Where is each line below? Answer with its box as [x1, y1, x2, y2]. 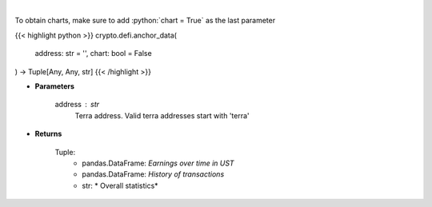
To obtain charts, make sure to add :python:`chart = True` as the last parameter [14, 16, 276, 26]
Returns [34, 129, 62, 139]
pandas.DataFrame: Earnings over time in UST [82, 158, 235, 168]
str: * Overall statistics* [82, 181, 159, 190]
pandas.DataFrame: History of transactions [82, 169, 225, 179]
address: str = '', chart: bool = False [34, 49, 152, 58]
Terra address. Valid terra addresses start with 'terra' [74, 110, 250, 120]
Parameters [34, 81, 75, 91]
